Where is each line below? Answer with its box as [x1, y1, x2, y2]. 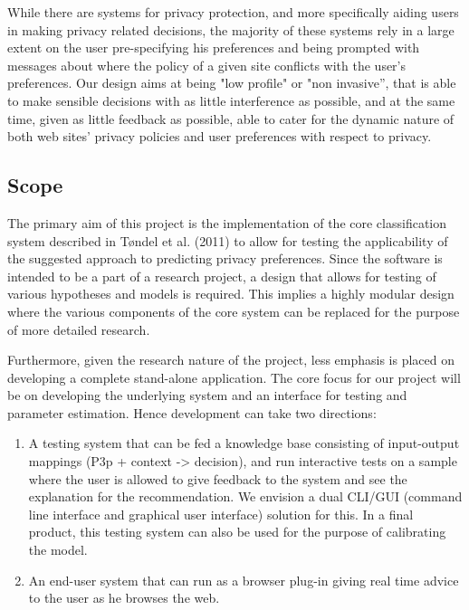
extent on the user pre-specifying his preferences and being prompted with [7, 38, 420, 57]
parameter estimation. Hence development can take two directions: [7, 403, 377, 422]
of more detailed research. [7, 319, 150, 338]
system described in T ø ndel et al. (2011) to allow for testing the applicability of [7, 231, 448, 250]
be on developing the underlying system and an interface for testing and [7, 386, 407, 405]
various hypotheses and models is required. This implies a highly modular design [7, 284, 455, 303]
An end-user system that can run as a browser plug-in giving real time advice [28, 570, 459, 589]
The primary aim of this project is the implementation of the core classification [7, 213, 447, 232]
